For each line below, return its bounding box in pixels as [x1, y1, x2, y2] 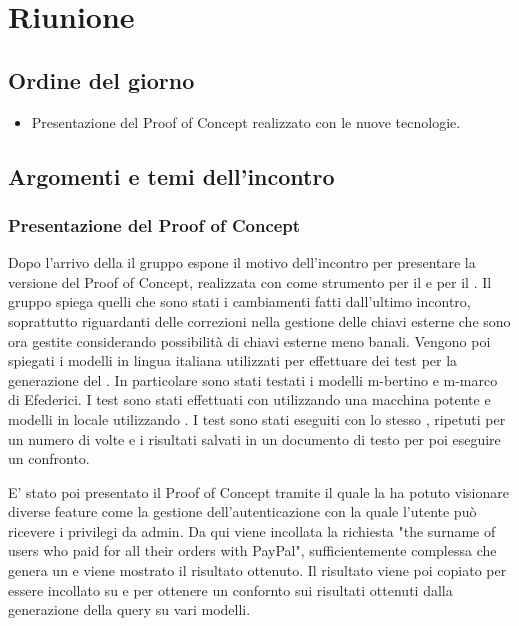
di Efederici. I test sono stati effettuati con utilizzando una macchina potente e [8, 389, 491, 410]
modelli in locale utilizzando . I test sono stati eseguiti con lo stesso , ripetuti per [8, 408, 506, 429]
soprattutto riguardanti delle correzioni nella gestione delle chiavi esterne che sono [8, 310, 511, 331]
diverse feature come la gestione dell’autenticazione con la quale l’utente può [8, 501, 477, 522]
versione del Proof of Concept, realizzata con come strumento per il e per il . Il [8, 271, 492, 292]
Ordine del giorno [8, 64, 195, 95]
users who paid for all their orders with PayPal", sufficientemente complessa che [8, 540, 497, 561]
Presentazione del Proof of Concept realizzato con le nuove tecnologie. [31, 111, 461, 132]
